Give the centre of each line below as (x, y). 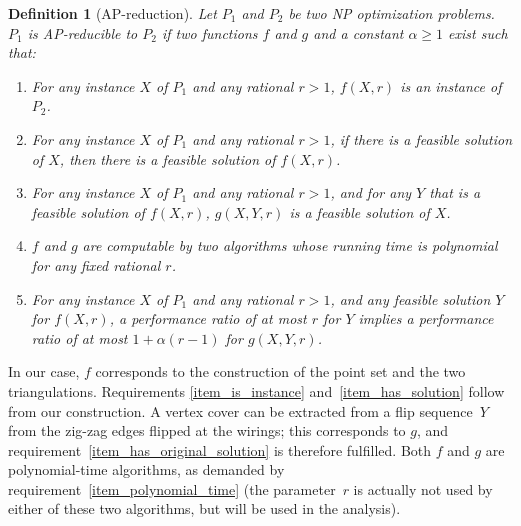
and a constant (358, 32)
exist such (478, 32)
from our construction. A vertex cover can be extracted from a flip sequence (240, 410)
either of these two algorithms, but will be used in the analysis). (204, 508)
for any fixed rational (96, 264)
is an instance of (451, 85)
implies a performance (426, 318)
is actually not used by (423, 488)
